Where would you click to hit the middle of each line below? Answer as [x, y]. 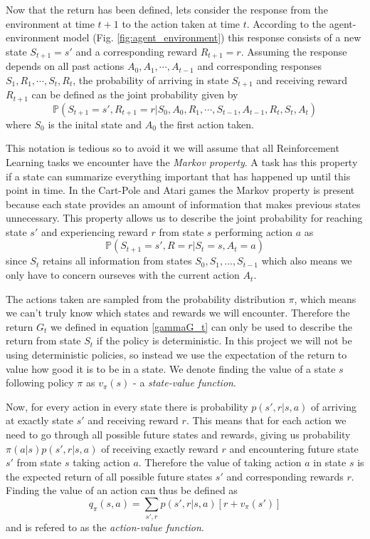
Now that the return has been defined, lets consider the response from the [167, 9]
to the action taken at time [181, 23]
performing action [254, 231]
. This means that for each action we [266, 420]
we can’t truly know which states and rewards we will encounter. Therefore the [178, 313]
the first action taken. [207, 124]
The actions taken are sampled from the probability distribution [146, 298]
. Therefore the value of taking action [220, 462]
